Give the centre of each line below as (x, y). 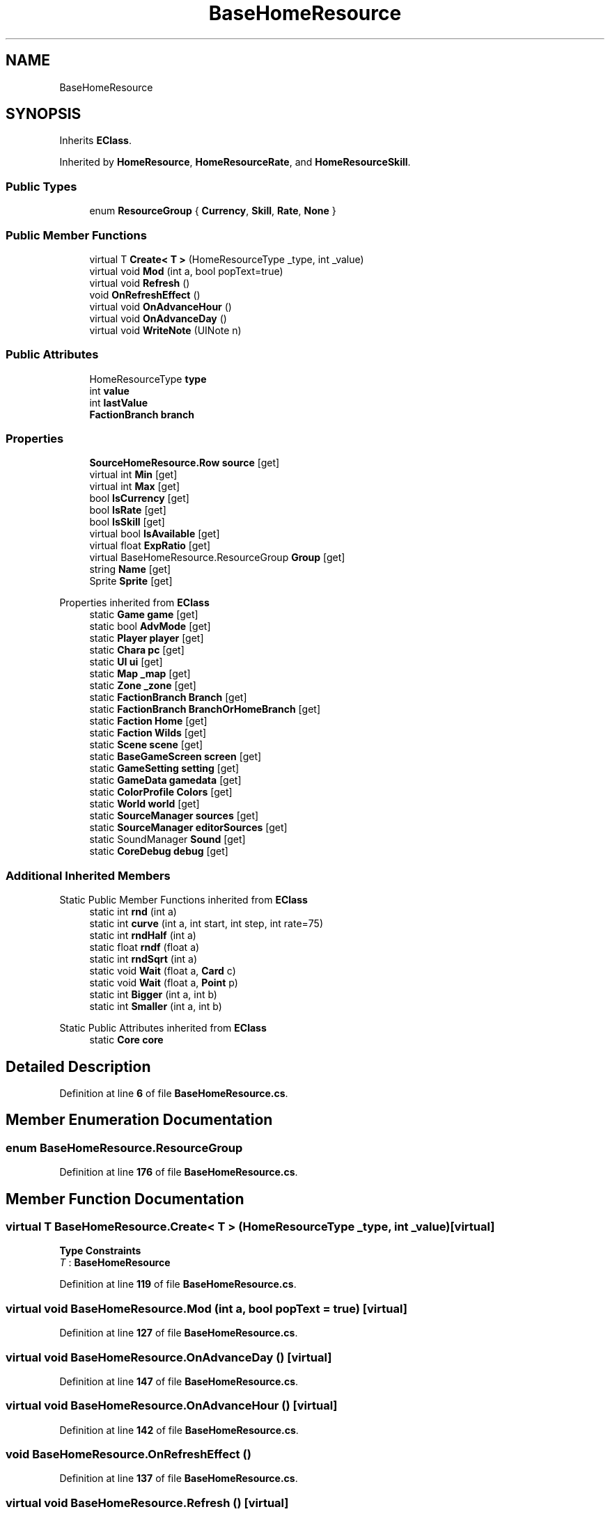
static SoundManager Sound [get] (167, 839)
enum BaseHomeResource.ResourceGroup (124, 1148)
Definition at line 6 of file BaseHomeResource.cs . (174, 1094)
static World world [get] (144, 804)
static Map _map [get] (140, 674)
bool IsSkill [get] (127, 522)
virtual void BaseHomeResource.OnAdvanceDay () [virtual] (169, 1357)
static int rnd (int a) (133, 912)
